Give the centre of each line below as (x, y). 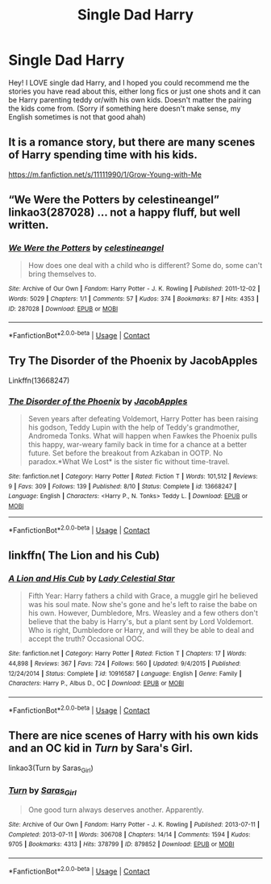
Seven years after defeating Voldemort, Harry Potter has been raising (143, 419)
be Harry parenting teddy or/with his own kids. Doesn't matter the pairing (130, 99)
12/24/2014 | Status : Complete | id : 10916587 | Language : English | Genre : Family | (125, 673)
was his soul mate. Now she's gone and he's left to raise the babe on (142, 605)
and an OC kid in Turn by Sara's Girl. (101, 748)
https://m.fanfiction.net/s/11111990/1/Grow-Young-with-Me (105, 174)
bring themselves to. (62, 274)
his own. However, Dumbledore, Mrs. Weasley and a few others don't (143, 613)
